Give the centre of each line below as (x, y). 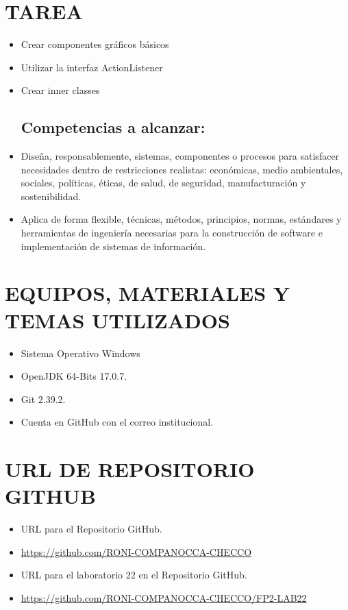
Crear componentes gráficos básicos (95, 44)
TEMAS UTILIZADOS (117, 320)
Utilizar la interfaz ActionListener (92, 67)
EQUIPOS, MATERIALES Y (148, 293)
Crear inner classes (60, 90)
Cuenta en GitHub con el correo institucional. (117, 422)
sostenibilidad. (51, 196)
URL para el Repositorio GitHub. (91, 529)
